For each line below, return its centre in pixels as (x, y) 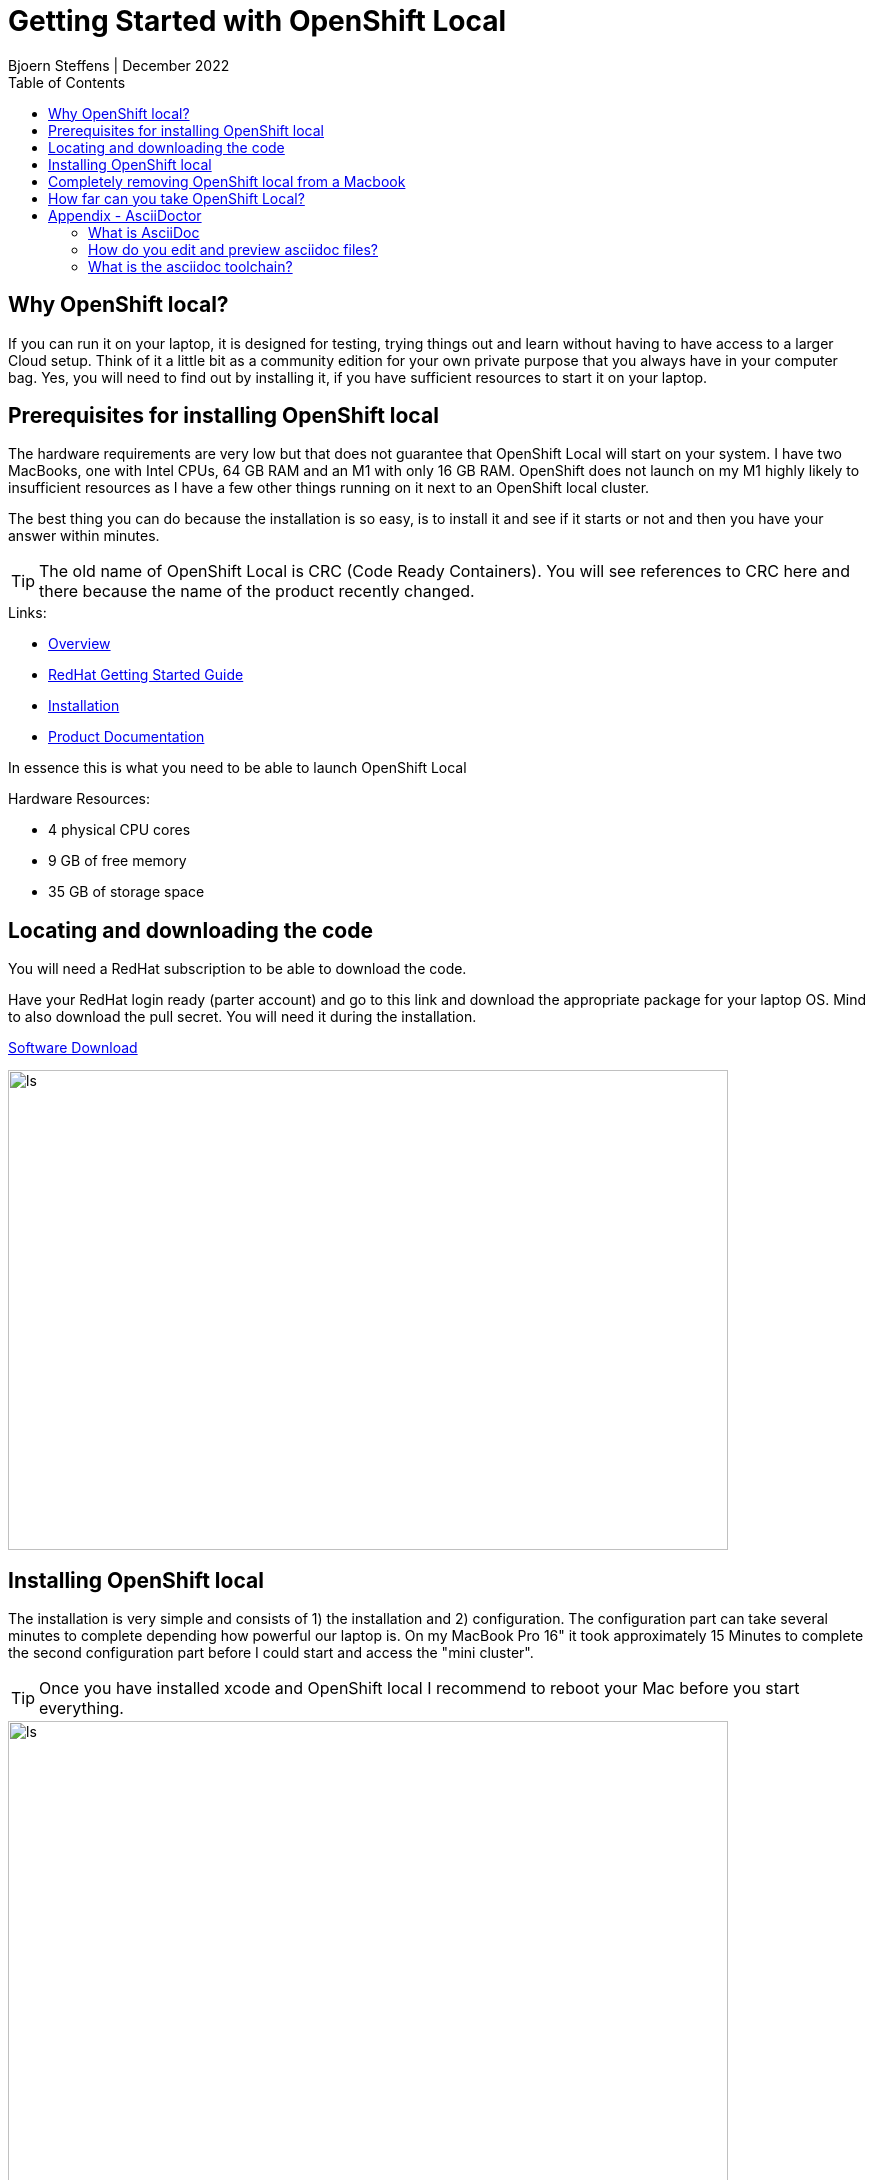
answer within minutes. (84, 536)
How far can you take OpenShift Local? (176, 198)
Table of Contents (67, 82)
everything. (81, 1708)
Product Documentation (126, 737)
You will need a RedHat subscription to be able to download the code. (237, 969)
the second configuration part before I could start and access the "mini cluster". (271, 1653)
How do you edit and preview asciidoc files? (233, 249)
